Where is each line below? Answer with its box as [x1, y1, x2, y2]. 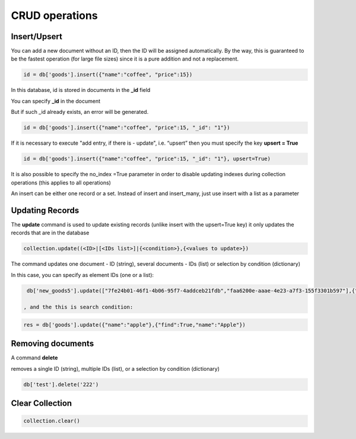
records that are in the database [11, 229, 90, 237]
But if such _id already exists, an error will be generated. [11, 109, 149, 116]
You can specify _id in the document [11, 97, 101, 104]
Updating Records [11, 205, 80, 215]
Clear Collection [11, 398, 72, 409]
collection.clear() [23, 418, 80, 424]
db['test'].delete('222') [23, 381, 99, 388]
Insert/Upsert [11, 31, 62, 42]
